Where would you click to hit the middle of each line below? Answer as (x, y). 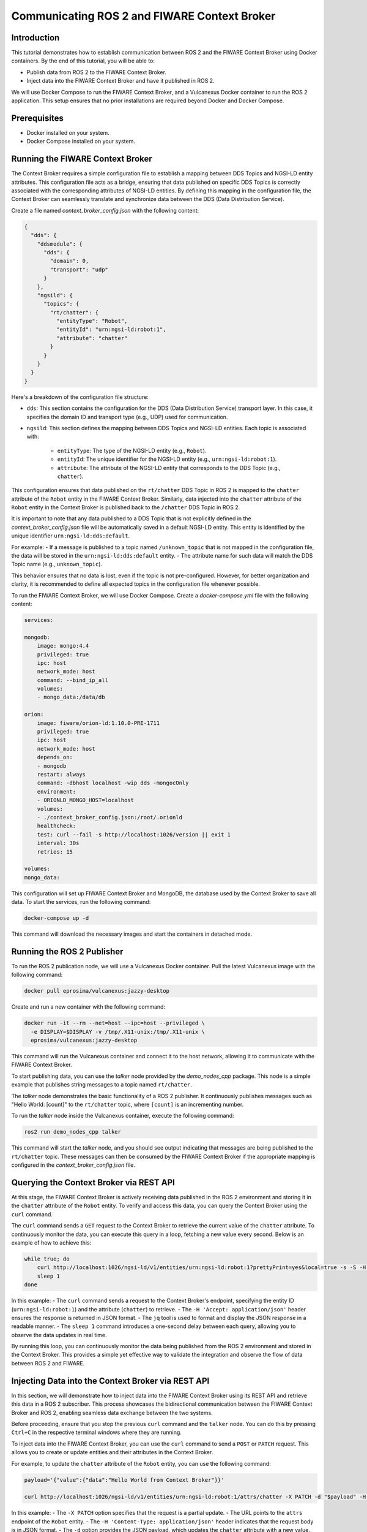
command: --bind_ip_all (72, 680)
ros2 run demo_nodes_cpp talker (73, 1132)
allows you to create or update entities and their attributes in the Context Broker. (112, 1452)
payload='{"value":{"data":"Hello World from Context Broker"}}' (124, 1480)
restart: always (61, 774)
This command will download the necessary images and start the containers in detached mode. (132, 934)
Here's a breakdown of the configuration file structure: (80, 397)
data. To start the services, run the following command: (81, 902)
